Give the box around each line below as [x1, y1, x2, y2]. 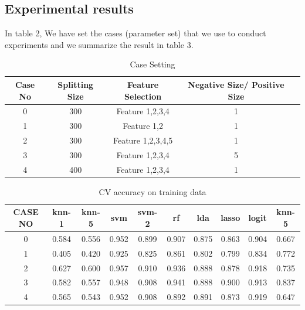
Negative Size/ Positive [188, 78, 284, 90]
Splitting [57, 78, 94, 90]
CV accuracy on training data [99, 185, 206, 197]
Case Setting [130, 58, 175, 70]
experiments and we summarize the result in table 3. [5, 38, 194, 50]
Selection [124, 90, 162, 102]
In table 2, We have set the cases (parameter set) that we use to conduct [5, 27, 266, 39]
